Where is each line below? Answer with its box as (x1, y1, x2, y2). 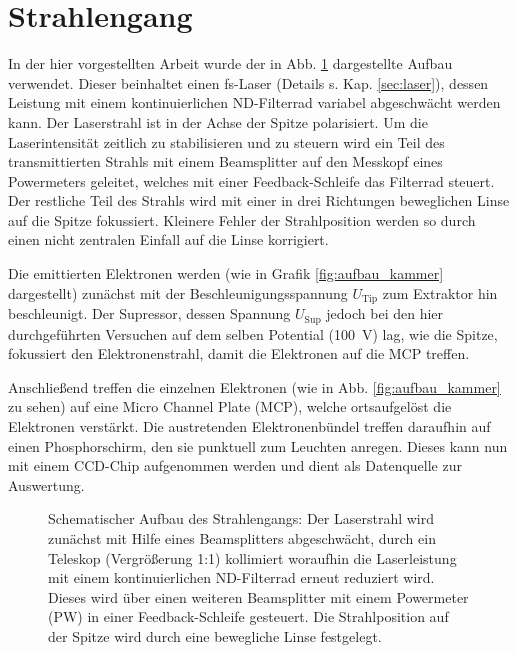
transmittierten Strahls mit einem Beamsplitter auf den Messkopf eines (8, 151, 443, 172)
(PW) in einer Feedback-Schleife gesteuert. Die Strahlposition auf (48, 606, 449, 627)
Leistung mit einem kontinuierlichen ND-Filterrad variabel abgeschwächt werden (8, 92, 501, 113)
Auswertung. (8, 474, 85, 495)
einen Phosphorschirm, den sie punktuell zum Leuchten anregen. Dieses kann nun (8, 435, 508, 456)
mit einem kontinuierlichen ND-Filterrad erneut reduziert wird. (48, 567, 435, 588)
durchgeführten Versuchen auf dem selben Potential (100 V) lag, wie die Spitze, (8, 323, 498, 344)
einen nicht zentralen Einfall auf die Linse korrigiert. (8, 229, 329, 250)
